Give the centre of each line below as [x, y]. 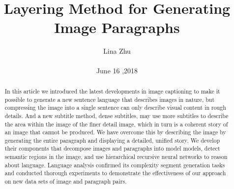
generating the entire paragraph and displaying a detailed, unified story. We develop [112, 140]
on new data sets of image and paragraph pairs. [66, 181]
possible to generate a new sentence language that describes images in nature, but [110, 99]
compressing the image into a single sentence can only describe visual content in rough [115, 108]
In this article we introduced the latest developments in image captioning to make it [112, 91]
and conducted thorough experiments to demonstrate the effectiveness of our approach [115, 173]
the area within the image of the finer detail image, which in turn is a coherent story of [116, 124]
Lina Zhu [117, 51]
